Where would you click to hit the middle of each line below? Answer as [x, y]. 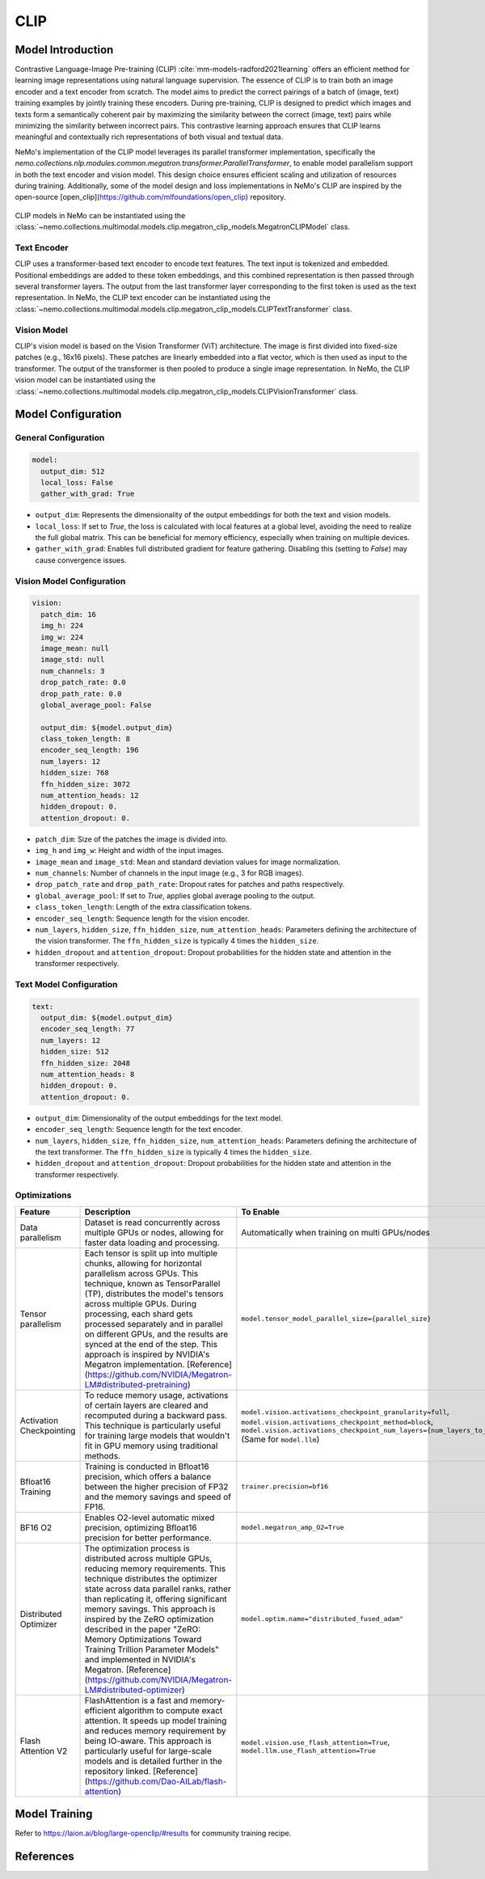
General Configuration [60, 438]
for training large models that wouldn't [157, 1435]
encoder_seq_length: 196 [90, 750]
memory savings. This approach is [150, 1609]
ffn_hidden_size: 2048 [86, 1063]
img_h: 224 [62, 626]
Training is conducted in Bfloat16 [147, 1466]
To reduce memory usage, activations [156, 1395]
